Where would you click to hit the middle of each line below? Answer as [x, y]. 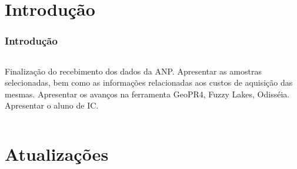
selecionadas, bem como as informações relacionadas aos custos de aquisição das [149, 82]
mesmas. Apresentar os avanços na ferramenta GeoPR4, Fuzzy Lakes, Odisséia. [147, 94]
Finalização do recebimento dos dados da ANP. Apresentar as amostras [133, 71]
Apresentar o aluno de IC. [52, 105]
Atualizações [57, 154]
